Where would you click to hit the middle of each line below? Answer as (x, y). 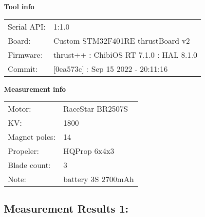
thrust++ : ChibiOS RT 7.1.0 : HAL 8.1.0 (125, 54)
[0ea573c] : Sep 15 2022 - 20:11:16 (111, 68)
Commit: (23, 68)
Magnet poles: (32, 137)
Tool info (19, 6)
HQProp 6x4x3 (89, 151)
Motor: (19, 109)
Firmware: (25, 54)
